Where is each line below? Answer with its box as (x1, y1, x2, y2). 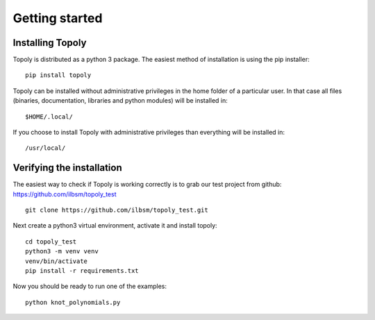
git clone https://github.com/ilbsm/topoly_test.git (25, 206, 208, 214)
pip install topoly (25, 71, 92, 79)
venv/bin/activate (25, 257, 88, 265)
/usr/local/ (25, 144, 66, 152)
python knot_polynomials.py (25, 298, 121, 306)
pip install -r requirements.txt (25, 267, 139, 275)
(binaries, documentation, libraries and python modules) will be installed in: (12, 96, 228, 105)
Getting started (12, 10, 103, 26)
